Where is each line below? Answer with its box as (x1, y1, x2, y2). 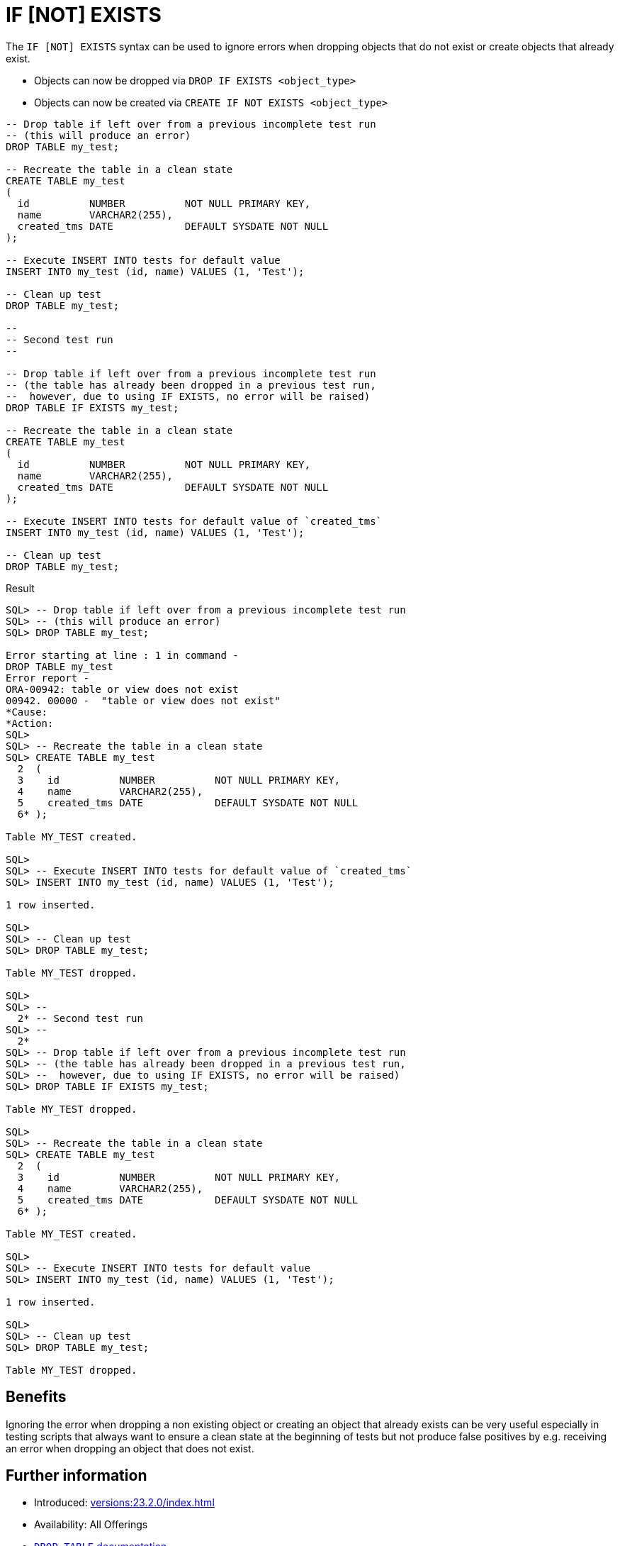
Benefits (6, 1388, 67, 1406)
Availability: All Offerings (34, 1518, 148, 1531)
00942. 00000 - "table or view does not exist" (6, 694, 281, 706)
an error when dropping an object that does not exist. (6, 1442, 254, 1455)
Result (6, 582, 35, 594)
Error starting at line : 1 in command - (6, 649, 239, 661)
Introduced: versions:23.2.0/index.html (34, 1496, 215, 1509)
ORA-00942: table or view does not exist (6, 683, 239, 695)
